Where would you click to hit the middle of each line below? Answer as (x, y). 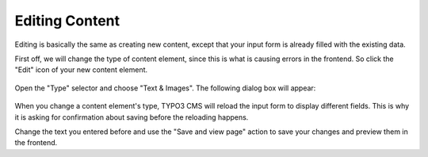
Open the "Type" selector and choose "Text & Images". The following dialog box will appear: (165, 88)
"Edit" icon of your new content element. (81, 70)
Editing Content (67, 21)
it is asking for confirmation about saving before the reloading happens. (132, 117)
